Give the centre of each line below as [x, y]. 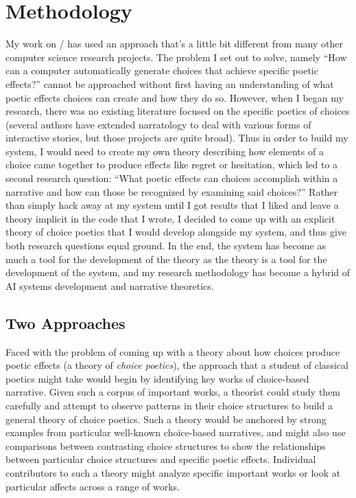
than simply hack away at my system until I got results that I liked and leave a [172, 205]
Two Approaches [66, 322]
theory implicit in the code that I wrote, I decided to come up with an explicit [170, 218]
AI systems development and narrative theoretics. [110, 285]
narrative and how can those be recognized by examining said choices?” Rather [172, 191]
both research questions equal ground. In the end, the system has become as [166, 246]
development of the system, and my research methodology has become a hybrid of [178, 272]
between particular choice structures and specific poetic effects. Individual [161, 459]
